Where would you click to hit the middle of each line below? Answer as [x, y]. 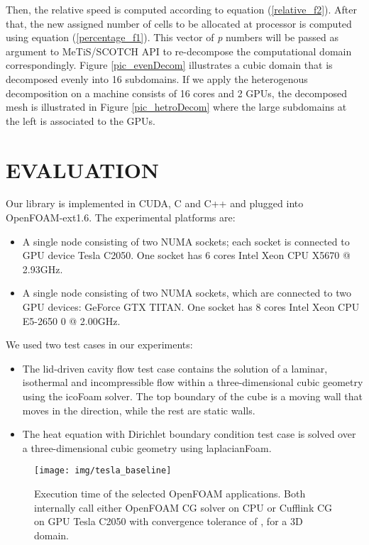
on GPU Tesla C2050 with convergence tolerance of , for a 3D [169, 521]
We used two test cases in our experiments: [99, 345]
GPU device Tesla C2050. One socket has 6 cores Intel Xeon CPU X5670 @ [186, 255]
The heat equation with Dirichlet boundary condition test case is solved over [189, 434]
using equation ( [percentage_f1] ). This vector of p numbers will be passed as [172, 37]
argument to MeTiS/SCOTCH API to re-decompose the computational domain [179, 51]
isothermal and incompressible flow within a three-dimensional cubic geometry [193, 382]
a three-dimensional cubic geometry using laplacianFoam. [147, 447]
